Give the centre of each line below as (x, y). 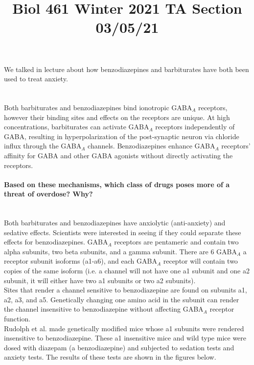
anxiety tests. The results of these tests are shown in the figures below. (110, 357)
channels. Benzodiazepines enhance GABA (151, 146)
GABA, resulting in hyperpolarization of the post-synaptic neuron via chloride (122, 136)
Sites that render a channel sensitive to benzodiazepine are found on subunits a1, (126, 290)
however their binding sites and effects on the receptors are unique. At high (117, 117)
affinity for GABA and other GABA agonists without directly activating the (118, 155)
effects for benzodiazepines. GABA (56, 242)
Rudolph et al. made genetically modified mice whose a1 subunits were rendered (124, 328)
